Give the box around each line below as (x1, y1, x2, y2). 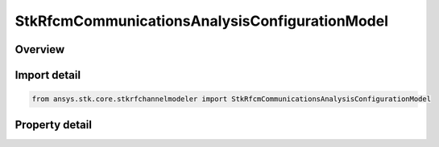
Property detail (14, 117, 93, 132)
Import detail (14, 68, 81, 82)
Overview (14, 43, 65, 56)
